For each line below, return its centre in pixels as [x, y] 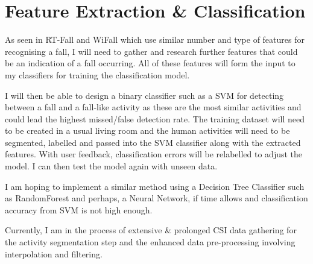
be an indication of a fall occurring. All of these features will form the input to [150, 63]
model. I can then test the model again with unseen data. [111, 166]
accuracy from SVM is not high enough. [79, 209]
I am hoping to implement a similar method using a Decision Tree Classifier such [155, 186]
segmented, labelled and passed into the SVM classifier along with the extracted [153, 142]
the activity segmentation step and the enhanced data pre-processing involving [150, 242]
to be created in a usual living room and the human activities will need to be [147, 130]
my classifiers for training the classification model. [97, 74]
